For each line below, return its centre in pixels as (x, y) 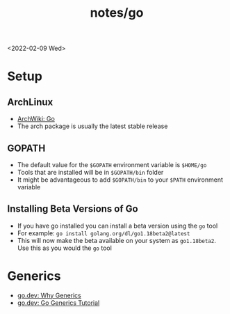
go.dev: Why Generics (49, 295)
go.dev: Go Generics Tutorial (58, 303)
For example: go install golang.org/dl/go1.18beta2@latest (104, 233)
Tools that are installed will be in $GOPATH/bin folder (90, 172)
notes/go (117, 13)
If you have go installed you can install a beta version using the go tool (117, 226)
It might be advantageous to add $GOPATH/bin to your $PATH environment (120, 180)
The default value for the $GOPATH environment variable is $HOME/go (112, 165)
